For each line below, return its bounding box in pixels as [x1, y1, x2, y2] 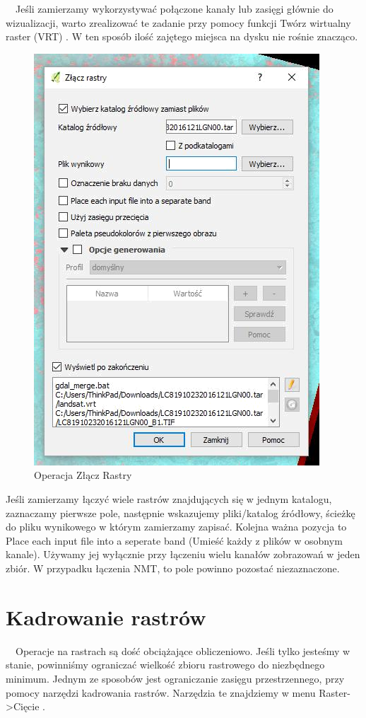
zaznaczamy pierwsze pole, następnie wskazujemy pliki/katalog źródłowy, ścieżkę [6, 505, 355, 520]
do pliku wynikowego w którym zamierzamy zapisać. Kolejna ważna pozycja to [6, 519, 347, 534]
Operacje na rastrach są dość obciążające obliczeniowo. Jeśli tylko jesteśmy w [15, 643, 350, 658]
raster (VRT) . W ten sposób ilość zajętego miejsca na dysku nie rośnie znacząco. [6, 29, 358, 44]
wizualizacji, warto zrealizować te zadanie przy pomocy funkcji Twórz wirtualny [6, 15, 351, 30]
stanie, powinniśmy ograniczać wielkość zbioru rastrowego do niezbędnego [6, 657, 325, 672]
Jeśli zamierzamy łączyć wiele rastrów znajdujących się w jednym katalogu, [6, 492, 332, 506]
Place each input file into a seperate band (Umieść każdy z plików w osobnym [6, 533, 343, 548]
